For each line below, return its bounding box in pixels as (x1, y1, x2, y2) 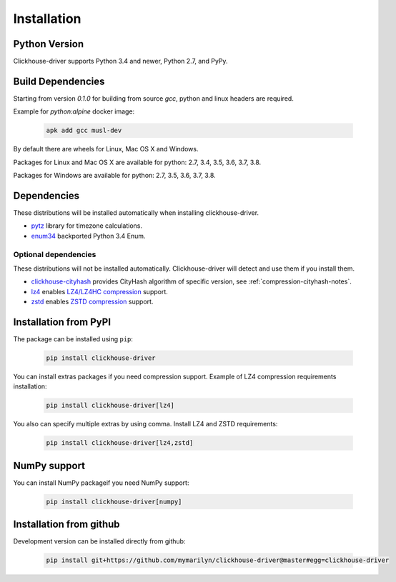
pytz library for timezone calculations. (31, 221, 143, 230)
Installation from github (13, 518, 121, 531)
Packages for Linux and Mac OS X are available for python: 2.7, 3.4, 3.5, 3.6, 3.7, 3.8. (13, 158, 262, 166)
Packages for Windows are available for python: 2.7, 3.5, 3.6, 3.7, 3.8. (13, 171, 216, 180)
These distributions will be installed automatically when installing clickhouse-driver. (13, 209, 259, 217)
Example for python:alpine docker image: (13, 107, 135, 116)
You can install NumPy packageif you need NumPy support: (13, 478, 189, 487)
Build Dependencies (13, 75, 105, 87)
